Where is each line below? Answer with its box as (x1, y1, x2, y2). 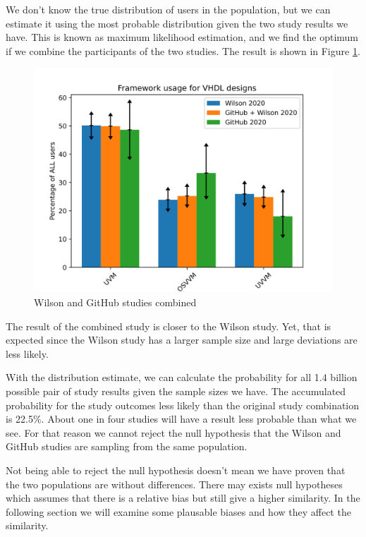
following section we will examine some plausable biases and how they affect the (6, 504, 351, 519)
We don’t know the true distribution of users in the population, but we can (6, 2, 331, 16)
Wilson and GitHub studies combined (34, 294, 197, 309)
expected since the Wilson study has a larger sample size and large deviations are (6, 332, 358, 347)
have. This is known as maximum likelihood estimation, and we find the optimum (6, 30, 359, 44)
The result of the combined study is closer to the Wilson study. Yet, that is (6, 318, 331, 333)
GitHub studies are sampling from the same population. (6, 439, 248, 454)
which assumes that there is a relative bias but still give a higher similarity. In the (6, 490, 360, 505)
